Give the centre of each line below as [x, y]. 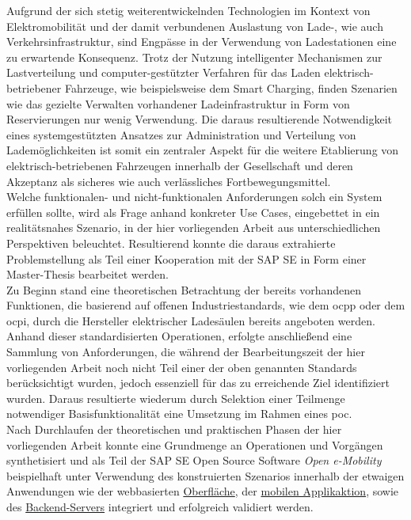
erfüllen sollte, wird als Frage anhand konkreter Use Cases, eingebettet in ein [193, 212]
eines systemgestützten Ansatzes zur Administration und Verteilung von [181, 134]
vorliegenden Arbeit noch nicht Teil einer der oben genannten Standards [182, 367]
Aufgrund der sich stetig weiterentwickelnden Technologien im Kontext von [188, 10]
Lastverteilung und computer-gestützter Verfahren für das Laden [164, 72]
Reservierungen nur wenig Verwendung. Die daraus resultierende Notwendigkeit [200, 119]
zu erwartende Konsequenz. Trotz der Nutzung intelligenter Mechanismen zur [194, 57]
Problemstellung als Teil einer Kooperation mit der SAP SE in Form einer [186, 258]
